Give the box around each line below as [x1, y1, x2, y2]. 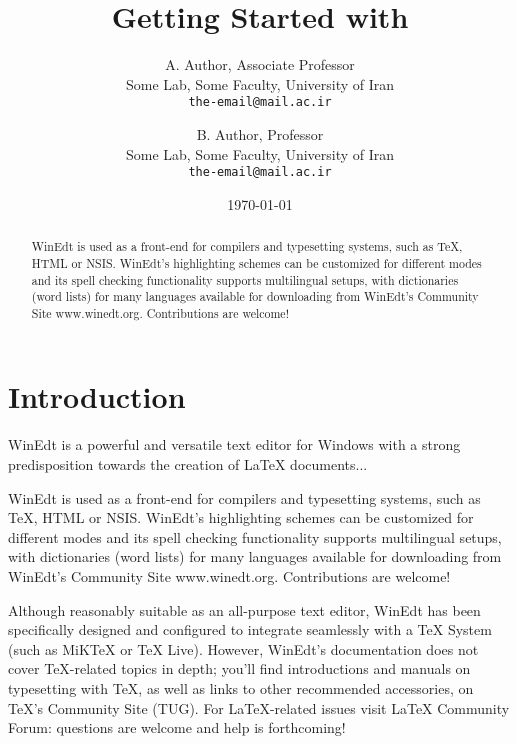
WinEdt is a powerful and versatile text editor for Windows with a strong [8, 434, 461, 455]
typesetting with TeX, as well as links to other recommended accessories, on [8, 677, 474, 698]
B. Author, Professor [196, 123, 324, 144]
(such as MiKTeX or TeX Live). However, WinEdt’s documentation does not [8, 638, 479, 659]
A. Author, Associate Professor [165, 54, 355, 75]
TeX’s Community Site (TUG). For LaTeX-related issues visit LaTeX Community [8, 697, 510, 718]
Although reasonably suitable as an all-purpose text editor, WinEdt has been [8, 599, 481, 620]
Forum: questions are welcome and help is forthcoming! [8, 717, 346, 738]
